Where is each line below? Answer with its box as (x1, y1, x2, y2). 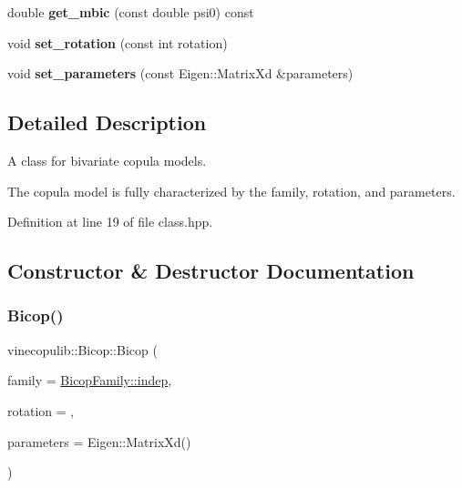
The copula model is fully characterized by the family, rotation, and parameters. (7, 181, 456, 200)
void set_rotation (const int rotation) (7, 33, 228, 52)
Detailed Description (7, 108, 207, 137)
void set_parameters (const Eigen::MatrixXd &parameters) (7, 64, 354, 83)
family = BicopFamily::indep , (7, 371, 172, 390)
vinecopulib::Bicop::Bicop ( (7, 340, 158, 359)
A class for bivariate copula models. (7, 150, 207, 169)
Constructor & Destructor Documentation (7, 257, 415, 285)
